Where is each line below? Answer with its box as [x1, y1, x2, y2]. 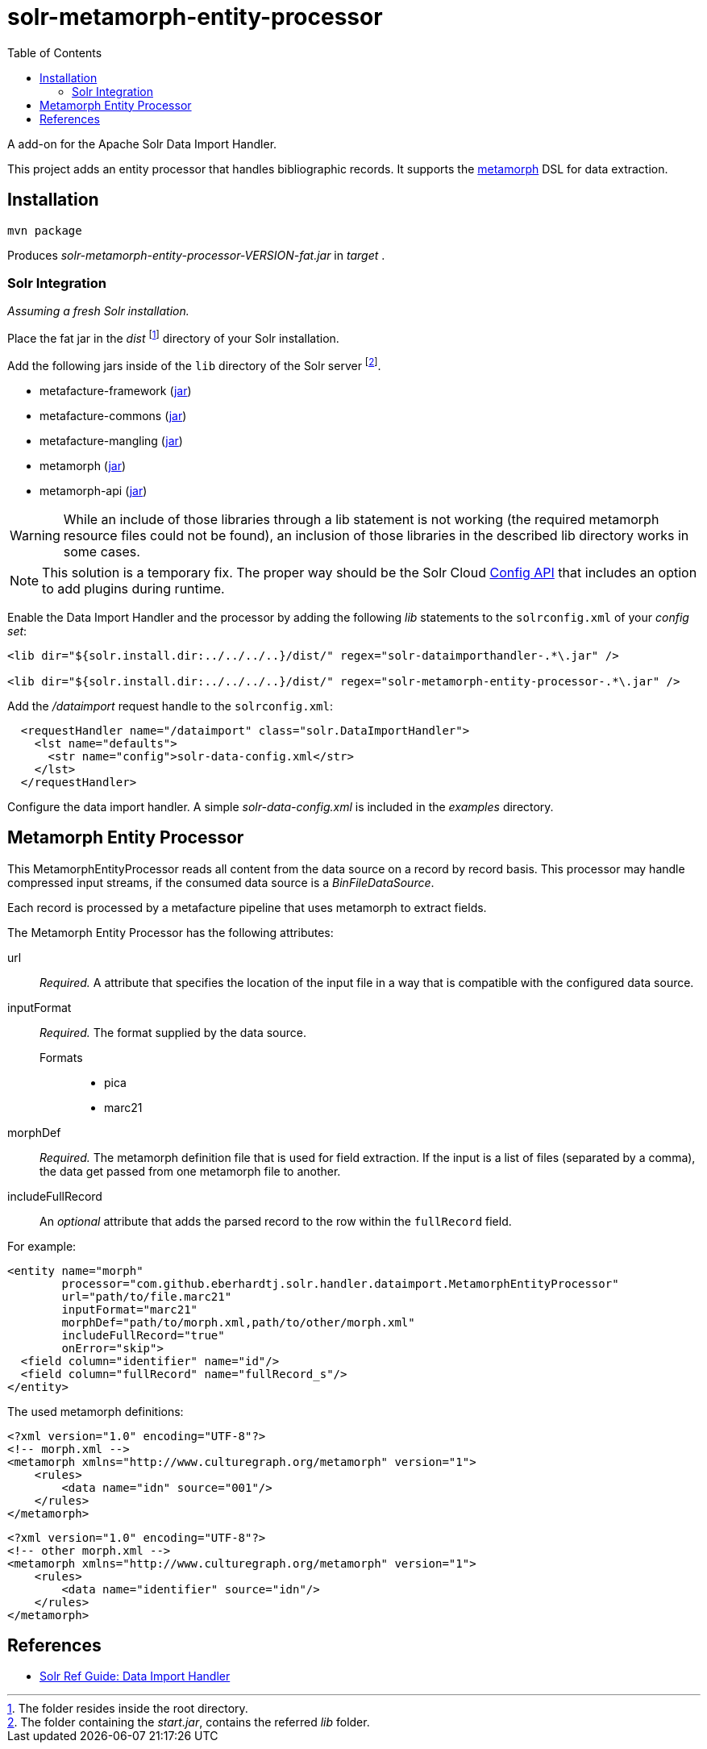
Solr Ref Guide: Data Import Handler [40, 1669, 231, 1684]
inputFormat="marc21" [61, 1302, 198, 1316]
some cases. [63, 543, 140, 560]
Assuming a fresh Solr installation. [7, 304, 189, 319]
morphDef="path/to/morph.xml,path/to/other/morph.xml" [61, 1315, 415, 1329]
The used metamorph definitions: [7, 1404, 184, 1418]
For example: [7, 1239, 77, 1253]
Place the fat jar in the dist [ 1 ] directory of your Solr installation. [7, 329, 339, 345]
